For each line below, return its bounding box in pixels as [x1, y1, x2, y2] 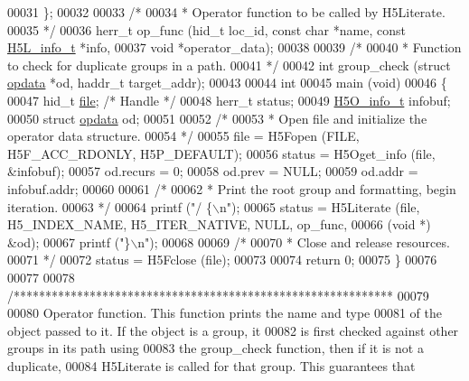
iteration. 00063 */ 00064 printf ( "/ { [7, 197, 213, 216]
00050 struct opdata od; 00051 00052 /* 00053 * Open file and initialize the [7, 108, 427, 127]
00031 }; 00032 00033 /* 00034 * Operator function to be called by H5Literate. [7, 3, 446, 21]
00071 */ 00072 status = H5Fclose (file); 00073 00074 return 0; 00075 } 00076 [7, 250, 437, 269]
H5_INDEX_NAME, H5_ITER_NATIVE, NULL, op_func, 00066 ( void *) [7, 215, 431, 234]
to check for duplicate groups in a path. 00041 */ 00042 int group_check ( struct [7, 55, 451, 74]
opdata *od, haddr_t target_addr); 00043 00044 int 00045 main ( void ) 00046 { [7, 73, 447, 92]
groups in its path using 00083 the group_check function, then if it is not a [7, 339, 424, 358]
